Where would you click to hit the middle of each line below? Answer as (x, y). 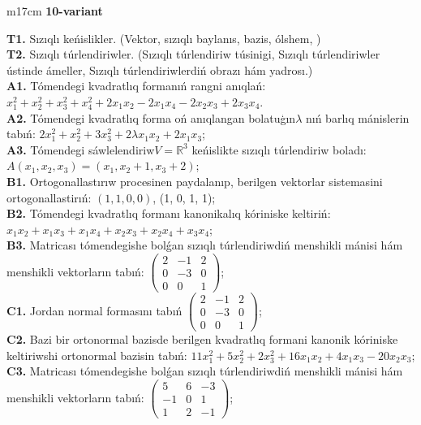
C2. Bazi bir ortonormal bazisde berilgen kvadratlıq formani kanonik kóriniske (202, 339)
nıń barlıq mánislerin (357, 117)
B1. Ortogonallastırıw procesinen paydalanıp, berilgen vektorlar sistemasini (195, 181)
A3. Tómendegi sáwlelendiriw (81, 149)
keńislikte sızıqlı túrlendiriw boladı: (279, 149)
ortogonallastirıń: (49, 197)
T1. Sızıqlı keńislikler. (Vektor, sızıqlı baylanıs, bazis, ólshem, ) (164, 38)
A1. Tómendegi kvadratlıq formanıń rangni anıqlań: (136, 86)
